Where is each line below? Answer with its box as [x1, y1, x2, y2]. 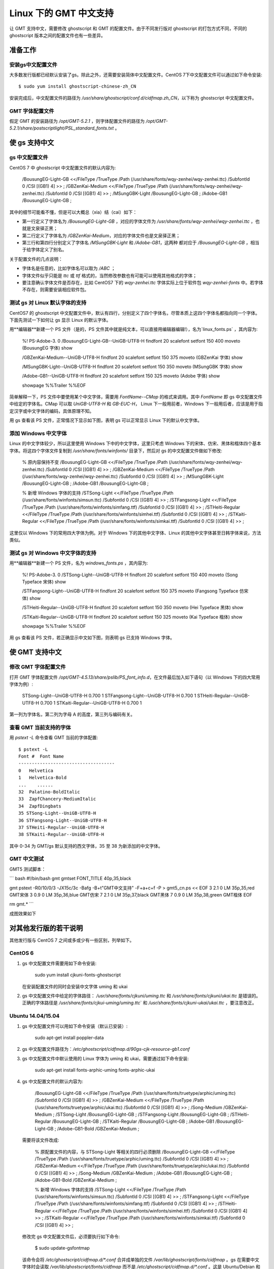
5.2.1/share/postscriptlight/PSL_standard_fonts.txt [9, 125, 114, 131]
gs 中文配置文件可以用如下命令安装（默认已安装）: [22, 1023, 128, 1029]
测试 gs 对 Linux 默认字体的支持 [9, 299, 87, 307]
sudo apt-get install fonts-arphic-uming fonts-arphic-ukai [35, 1067, 155, 1073]
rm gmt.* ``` [9, 901, 34, 907]
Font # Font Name [18, 753, 64, 759]
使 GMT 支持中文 [9, 648, 62, 657]
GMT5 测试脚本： [9, 866, 46, 872]
